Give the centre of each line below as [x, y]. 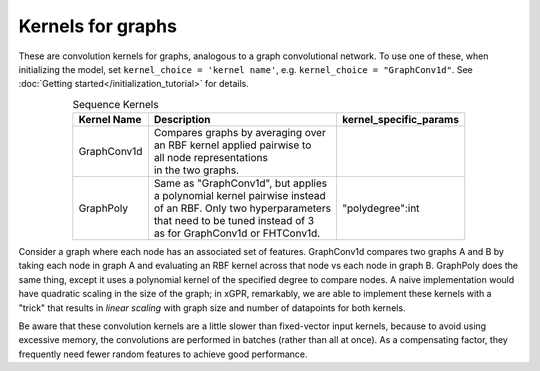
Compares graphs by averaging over [240, 133]
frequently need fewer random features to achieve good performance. [163, 354]
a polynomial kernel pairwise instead [239, 196]
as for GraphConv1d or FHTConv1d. [237, 233]
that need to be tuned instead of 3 [234, 221]
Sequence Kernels [115, 104]
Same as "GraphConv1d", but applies [240, 183]
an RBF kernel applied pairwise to [232, 145]
